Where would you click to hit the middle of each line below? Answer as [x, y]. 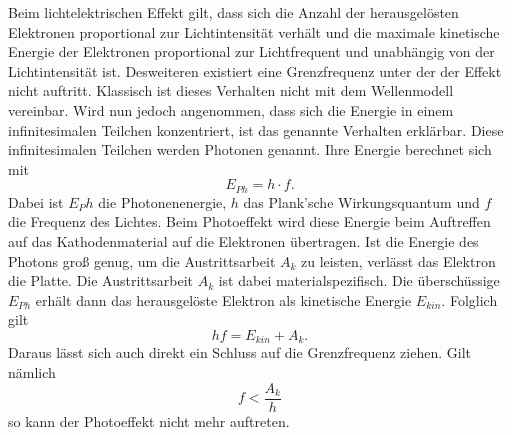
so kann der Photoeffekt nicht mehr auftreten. [149, 420]
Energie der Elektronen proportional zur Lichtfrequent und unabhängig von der [251, 51]
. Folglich [469, 299]
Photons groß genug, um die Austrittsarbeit [142, 260]
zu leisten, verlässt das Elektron [398, 260]
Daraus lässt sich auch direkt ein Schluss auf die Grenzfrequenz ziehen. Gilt [240, 352]
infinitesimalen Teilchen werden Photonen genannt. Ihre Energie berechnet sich [250, 149]
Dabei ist [36, 201]
